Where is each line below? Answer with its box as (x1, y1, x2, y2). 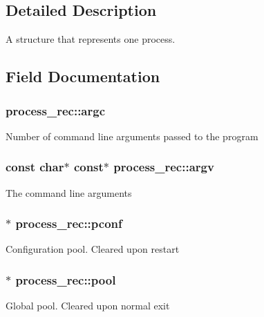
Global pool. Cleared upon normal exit (6, 298, 170, 313)
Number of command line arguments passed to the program (6, 128, 258, 143)
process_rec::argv (113, 158, 214, 175)
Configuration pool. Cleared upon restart (6, 242, 180, 256)
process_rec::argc (6, 102, 106, 119)
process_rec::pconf (15, 215, 122, 232)
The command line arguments (6, 185, 132, 200)
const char (6, 158, 64, 175)
